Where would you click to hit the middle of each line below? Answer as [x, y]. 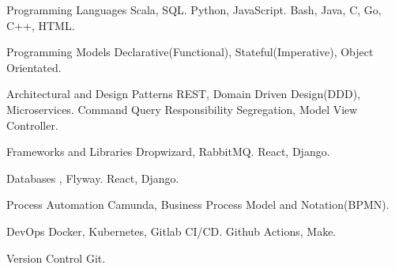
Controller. [32, 125]
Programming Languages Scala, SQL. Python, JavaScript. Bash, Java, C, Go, [194, 9]
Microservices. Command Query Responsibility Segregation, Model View [182, 109]
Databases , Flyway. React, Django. [93, 178]
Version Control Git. [56, 258]
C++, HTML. [41, 25]
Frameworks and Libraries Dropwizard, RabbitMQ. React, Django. [168, 152]
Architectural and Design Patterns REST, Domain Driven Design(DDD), [184, 94]
